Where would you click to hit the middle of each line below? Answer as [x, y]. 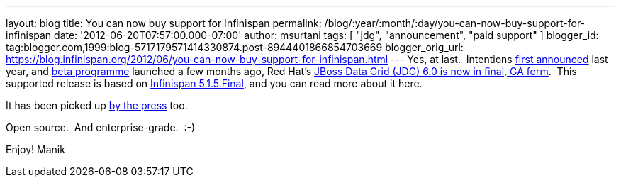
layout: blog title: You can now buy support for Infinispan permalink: [164, 23]
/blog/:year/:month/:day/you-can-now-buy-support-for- [455, 23]
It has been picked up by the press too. [97, 105]
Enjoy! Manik [35, 149]
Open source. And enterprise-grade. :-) [101, 127]
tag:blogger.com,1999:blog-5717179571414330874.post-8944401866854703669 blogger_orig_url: [235, 47]
